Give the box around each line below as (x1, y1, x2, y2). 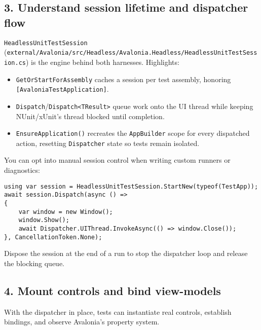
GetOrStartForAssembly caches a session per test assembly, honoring (16, 74, 231, 84)
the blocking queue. (4, 258, 65, 268)
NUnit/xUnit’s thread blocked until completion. (16, 111, 165, 121)
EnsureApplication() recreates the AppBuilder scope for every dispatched (16, 128, 250, 138)
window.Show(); (18, 216, 69, 224)
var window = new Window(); (18, 208, 113, 215)
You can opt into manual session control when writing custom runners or (4, 155, 231, 165)
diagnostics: (4, 165, 40, 175)
